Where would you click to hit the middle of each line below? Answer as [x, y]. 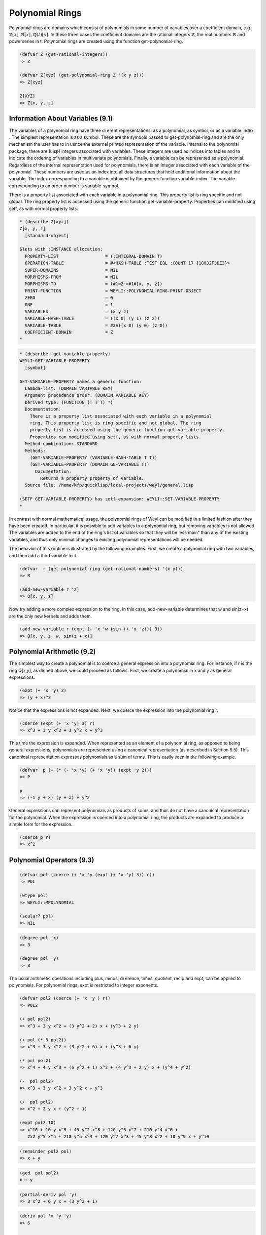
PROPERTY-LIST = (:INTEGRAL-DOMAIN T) [94, 256]
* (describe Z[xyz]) [44, 222]
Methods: [35, 451]
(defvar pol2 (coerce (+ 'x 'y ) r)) [65, 998]
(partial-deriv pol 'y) [48, 1194]
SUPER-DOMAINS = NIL [71, 270]
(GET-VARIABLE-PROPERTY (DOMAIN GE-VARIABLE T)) [90, 465]
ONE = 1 [69, 305]
